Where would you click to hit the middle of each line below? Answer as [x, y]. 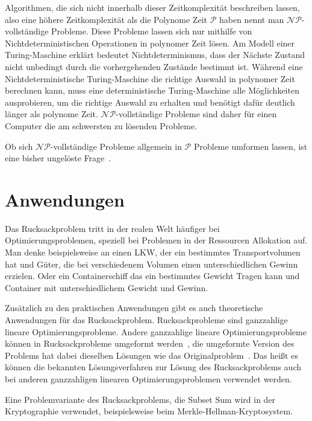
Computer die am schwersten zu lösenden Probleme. [101, 125]
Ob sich [19, 146]
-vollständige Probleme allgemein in [116, 146]
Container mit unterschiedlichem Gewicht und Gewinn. [107, 287]
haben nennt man [251, 19]
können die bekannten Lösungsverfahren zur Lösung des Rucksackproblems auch [153, 367]
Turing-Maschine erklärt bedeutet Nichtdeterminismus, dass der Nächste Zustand [155, 55]
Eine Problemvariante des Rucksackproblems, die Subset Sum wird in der [140, 399]
